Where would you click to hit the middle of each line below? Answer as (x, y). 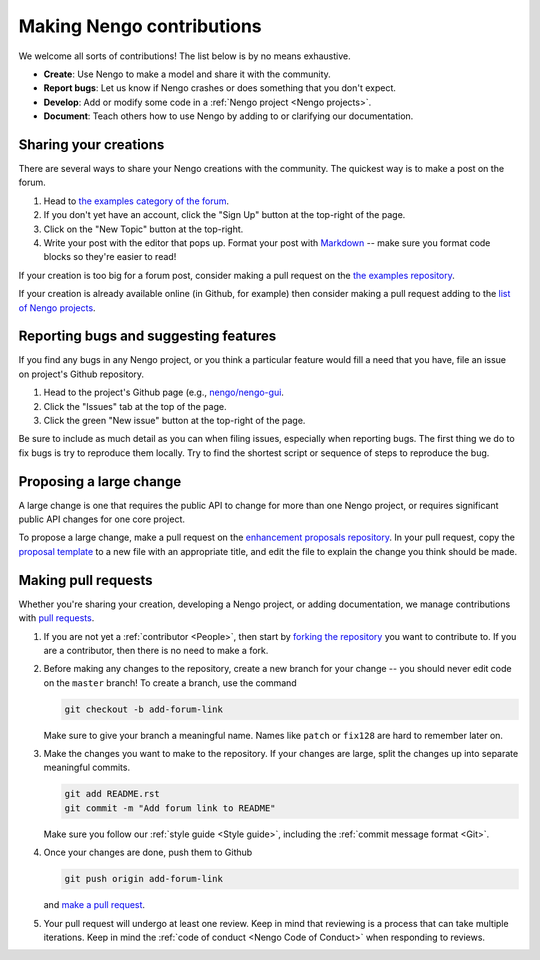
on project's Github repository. (81, 374)
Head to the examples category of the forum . (136, 201)
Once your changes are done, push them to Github (148, 852)
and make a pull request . (94, 905)
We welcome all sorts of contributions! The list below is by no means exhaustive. (184, 56)
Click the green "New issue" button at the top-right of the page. (174, 420)
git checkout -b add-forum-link (144, 709)
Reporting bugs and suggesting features (147, 336)
